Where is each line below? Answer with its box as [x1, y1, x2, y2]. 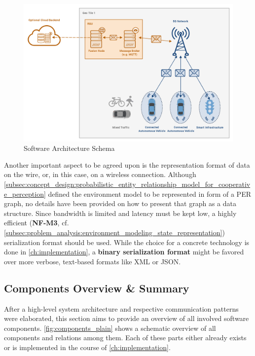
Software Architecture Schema [24, 143, 115, 153]
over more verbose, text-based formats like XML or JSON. [4, 256, 181, 266]
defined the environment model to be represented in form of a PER [48, 188, 251, 199]
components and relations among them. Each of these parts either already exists [4, 332, 247, 343]
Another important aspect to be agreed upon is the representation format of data [4, 159, 250, 170]
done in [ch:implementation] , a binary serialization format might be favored [4, 247, 244, 257]
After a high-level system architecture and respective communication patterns [4, 303, 239, 314]
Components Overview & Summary [4, 280, 189, 295]
